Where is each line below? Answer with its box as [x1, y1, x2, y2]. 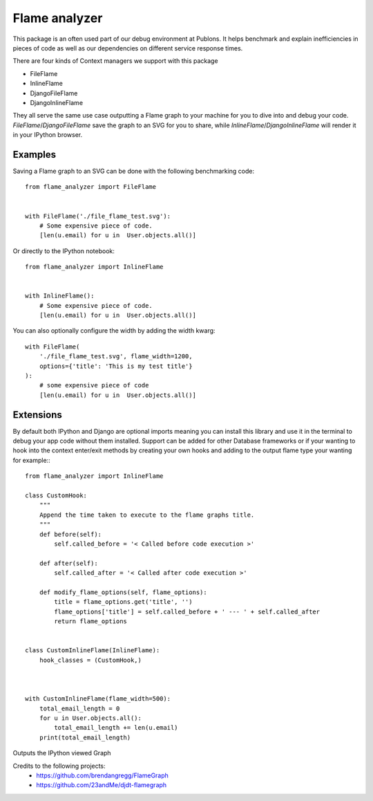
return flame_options [54, 618, 128, 625]
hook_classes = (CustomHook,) [39, 656, 142, 664]
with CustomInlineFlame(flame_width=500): [25, 695, 171, 703]
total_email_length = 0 [39, 704, 120, 712]
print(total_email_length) [39, 733, 131, 742]
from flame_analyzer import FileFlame [25, 183, 157, 191]
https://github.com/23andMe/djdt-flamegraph [36, 781, 167, 789]
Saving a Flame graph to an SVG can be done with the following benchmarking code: [12, 167, 255, 175]
